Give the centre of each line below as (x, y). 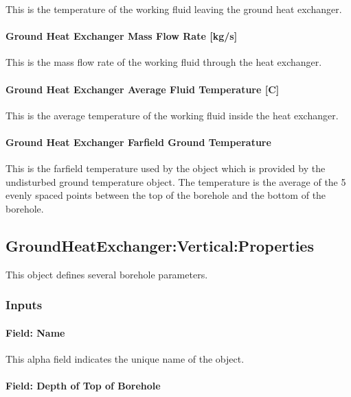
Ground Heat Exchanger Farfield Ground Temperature (138, 142)
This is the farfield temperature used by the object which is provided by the (166, 168)
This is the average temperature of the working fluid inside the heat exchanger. (172, 115)
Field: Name (35, 332)
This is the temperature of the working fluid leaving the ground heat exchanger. (174, 9)
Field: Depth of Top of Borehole (83, 386)
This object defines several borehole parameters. (107, 274)
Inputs (24, 305)
